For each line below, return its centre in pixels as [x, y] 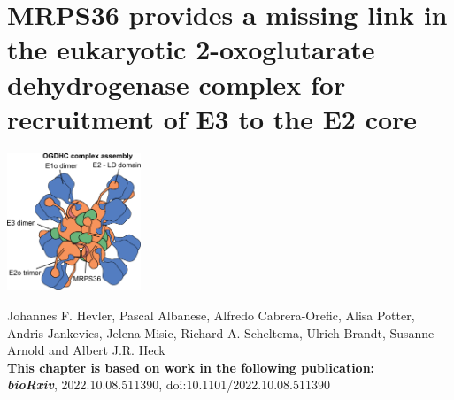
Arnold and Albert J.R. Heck [86, 350]
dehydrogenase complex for [177, 84]
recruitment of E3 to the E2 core [212, 118]
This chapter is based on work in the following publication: [191, 367]
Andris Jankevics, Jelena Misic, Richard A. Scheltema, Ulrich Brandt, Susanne [221, 332]
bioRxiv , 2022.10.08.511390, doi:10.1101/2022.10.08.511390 [169, 385]
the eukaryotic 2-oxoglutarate [191, 49]
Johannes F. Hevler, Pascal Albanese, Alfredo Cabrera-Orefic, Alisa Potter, [211, 315]
